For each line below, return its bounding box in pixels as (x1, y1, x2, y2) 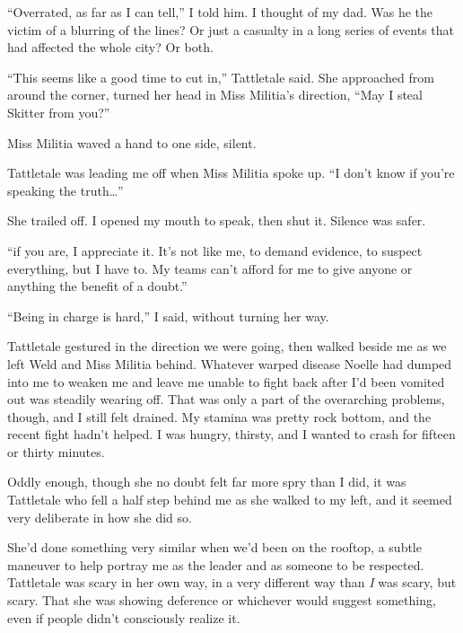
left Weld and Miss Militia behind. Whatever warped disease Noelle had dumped (7, 354, 452, 373)
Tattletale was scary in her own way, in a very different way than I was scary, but (7, 573, 457, 592)
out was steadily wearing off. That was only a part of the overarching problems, (7, 390, 445, 409)
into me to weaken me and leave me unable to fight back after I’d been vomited (7, 372, 445, 391)
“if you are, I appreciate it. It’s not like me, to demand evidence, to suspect (7, 241, 423, 259)
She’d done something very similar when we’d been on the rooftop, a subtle (7, 538, 422, 557)
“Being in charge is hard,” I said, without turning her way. (7, 306, 329, 325)
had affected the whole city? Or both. (7, 38, 214, 57)
